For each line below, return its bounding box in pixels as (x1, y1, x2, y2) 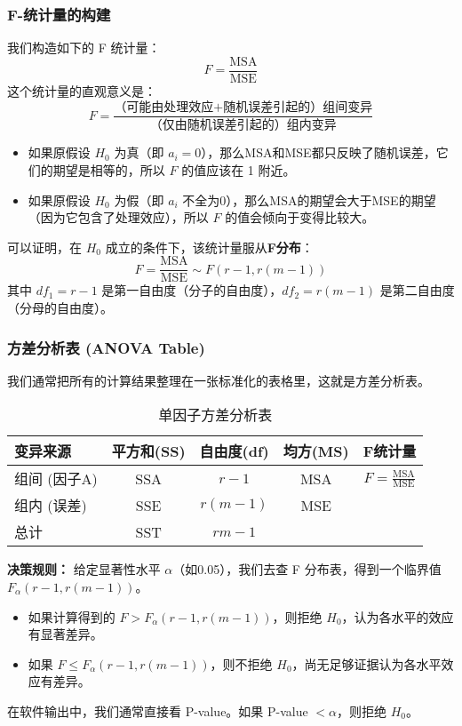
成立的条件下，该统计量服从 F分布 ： (105, 237, 314, 256)
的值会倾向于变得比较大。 (225, 208, 375, 227)
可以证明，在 (7, 237, 82, 256)
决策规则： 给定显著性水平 (7, 560, 161, 578)
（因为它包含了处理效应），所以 (28, 208, 209, 227)
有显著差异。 (28, 625, 103, 643)
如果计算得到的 (28, 607, 115, 626)
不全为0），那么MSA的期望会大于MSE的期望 (182, 190, 436, 209)
